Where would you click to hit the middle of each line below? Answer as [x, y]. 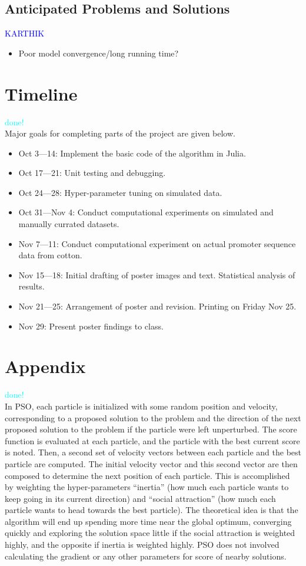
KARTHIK [25, 33]
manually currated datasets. [69, 224]
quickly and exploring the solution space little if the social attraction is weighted [150, 533]
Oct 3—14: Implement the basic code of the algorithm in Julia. [132, 153]
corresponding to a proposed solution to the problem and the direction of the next [153, 417]
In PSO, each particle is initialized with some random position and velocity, [141, 406]
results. [31, 286]
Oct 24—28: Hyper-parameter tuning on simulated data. [120, 192]
